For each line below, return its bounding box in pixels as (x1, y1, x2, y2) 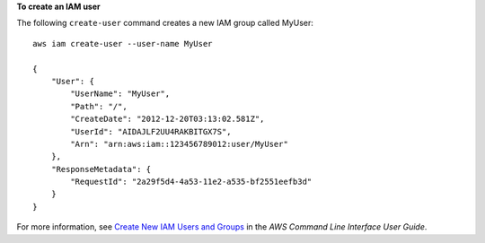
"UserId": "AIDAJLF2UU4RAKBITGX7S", (70, 126, 233, 136)
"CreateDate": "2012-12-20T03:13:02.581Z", (70, 114, 265, 125)
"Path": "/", (70, 101, 128, 111)
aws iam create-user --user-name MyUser (32, 39, 213, 48)
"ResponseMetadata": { (50, 164, 152, 174)
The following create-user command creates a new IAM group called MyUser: (16, 18, 313, 29)
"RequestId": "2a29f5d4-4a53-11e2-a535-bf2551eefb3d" (70, 177, 313, 187)
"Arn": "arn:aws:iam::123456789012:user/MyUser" (70, 139, 289, 149)
